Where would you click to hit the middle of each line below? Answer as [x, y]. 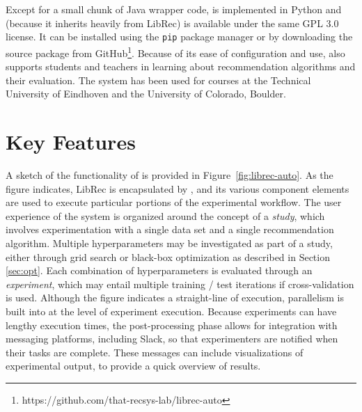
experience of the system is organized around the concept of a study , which [165, 215]
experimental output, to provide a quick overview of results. [133, 366]
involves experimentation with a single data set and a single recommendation [170, 229]
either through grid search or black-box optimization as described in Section [168, 256]
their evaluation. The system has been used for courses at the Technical [158, 80]
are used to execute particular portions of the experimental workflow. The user [174, 202]
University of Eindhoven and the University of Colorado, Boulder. [146, 94]
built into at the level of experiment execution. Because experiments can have [171, 311]
